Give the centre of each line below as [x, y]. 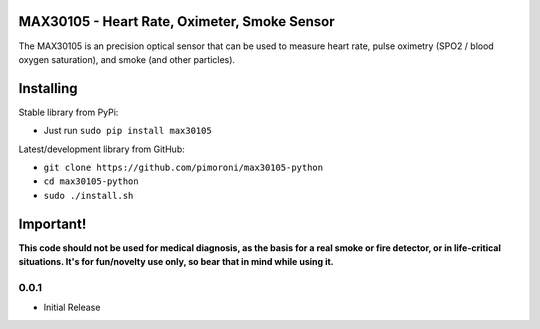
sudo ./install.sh [88, 195]
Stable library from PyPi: [68, 112]
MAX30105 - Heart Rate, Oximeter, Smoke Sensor [176, 21]
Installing [48, 88]
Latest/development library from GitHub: [101, 149]
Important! [52, 223]
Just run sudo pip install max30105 [127, 131]
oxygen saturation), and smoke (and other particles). [126, 59]
